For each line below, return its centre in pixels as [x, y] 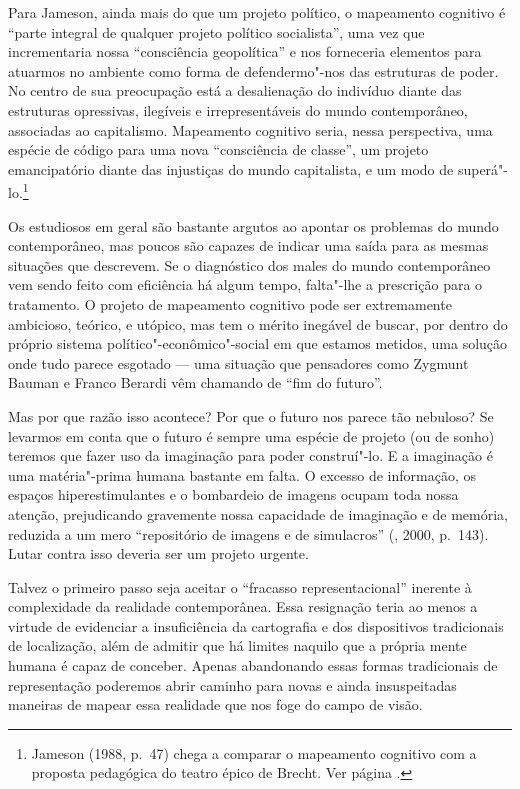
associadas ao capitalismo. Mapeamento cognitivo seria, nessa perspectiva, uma [250, 129]
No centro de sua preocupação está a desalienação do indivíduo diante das [235, 90]
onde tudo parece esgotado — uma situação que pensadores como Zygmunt [238, 362]
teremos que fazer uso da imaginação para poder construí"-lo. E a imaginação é [250, 455]
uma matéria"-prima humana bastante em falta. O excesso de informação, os [242, 474]
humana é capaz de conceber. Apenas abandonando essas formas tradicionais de [253, 665]
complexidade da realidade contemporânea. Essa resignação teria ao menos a [243, 606]
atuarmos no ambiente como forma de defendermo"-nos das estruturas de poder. [253, 70]
